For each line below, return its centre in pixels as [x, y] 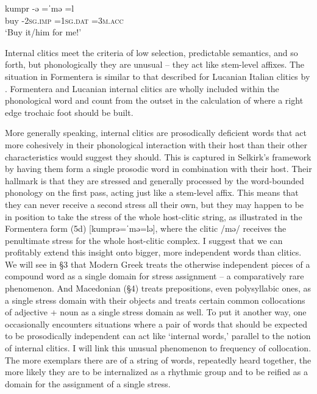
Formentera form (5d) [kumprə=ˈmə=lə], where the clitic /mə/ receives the [146, 228]
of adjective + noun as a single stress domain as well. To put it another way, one [156, 312]
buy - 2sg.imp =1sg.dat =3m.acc [64, 20]
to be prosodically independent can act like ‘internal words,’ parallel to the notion [158, 336]
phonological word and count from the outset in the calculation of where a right [154, 100]
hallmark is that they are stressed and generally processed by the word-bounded [155, 180]
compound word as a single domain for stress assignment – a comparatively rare [155, 276]
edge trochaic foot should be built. [69, 112]
